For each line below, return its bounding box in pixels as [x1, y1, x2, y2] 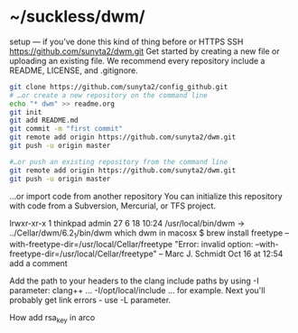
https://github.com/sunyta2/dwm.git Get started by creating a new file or [9, 45, 280, 56]
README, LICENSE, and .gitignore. [9, 65, 138, 76]
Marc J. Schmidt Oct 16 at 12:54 [164, 248, 284, 259]
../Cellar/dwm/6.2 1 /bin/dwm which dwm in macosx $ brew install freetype [9, 227, 284, 240]
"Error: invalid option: [174, 239, 254, 250]
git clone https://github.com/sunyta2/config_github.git [9, 82, 228, 91]
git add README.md [9, 116, 79, 125]
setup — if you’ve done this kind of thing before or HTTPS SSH [9, 36, 244, 47]
